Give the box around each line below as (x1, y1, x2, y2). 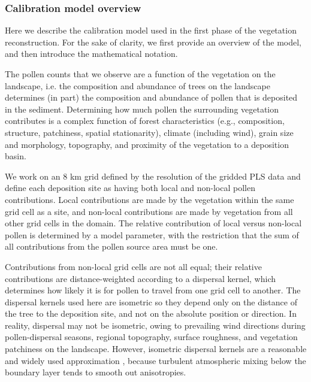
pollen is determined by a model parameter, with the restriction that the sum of (5, 228, 299, 241)
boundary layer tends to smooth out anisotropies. (5, 366, 186, 378)
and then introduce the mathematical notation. (5, 47, 178, 60)
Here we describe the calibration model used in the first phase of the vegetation (5, 24, 297, 37)
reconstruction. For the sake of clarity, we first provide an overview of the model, (5, 35, 301, 48)
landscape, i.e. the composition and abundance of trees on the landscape (5, 79, 270, 92)
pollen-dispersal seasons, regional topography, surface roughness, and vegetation (5, 331, 298, 343)
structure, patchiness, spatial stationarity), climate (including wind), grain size (5, 126, 294, 138)
